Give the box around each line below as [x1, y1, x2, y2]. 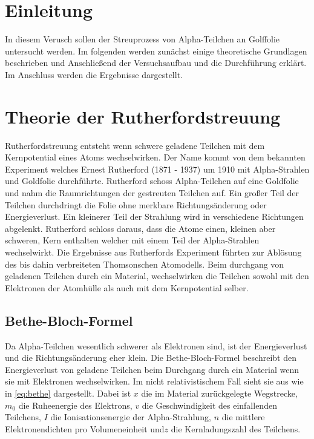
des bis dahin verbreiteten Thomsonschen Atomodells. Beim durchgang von [5, 257, 284, 270]
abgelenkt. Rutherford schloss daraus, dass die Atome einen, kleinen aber [5, 222, 276, 234]
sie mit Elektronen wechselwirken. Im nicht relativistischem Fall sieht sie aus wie [5, 375, 304, 388]
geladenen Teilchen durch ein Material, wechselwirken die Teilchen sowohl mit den [5, 269, 309, 282]
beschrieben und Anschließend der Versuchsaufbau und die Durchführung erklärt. [5, 56, 307, 69]
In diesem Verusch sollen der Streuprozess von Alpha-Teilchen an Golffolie [5, 33, 280, 45]
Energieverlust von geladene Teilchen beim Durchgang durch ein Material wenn [5, 363, 299, 375]
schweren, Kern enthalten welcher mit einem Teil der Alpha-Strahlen [5, 234, 260, 246]
